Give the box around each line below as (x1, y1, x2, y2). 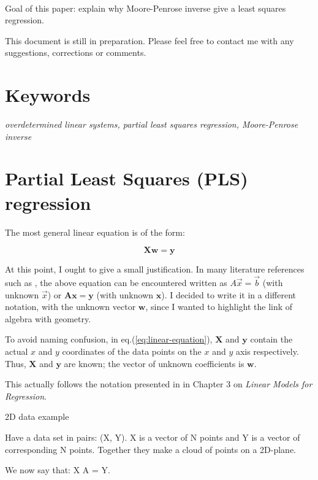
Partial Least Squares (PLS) (5, 166, 248, 191)
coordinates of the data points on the (62, 344, 202, 357)
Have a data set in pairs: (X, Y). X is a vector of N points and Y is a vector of (5, 430, 300, 443)
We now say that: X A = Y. (5, 463, 110, 476)
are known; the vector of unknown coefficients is (64, 357, 244, 370)
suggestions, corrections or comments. (5, 46, 146, 59)
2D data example (5, 410, 69, 423)
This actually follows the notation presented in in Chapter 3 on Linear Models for (5, 377, 312, 390)
